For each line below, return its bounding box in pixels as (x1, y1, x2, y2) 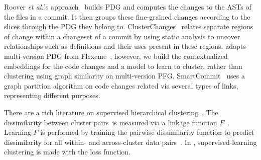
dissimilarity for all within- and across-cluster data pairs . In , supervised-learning (4, 136, 257, 147)
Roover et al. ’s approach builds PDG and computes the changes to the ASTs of (4, 2, 251, 12)
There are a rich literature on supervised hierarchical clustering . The (4, 107, 218, 117)
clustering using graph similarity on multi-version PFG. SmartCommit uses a (4, 70, 245, 81)
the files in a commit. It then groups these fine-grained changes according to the (4, 11, 250, 22)
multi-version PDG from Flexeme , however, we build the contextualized (4, 50, 228, 61)
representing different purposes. (4, 90, 100, 101)
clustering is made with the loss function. (4, 146, 130, 157)
